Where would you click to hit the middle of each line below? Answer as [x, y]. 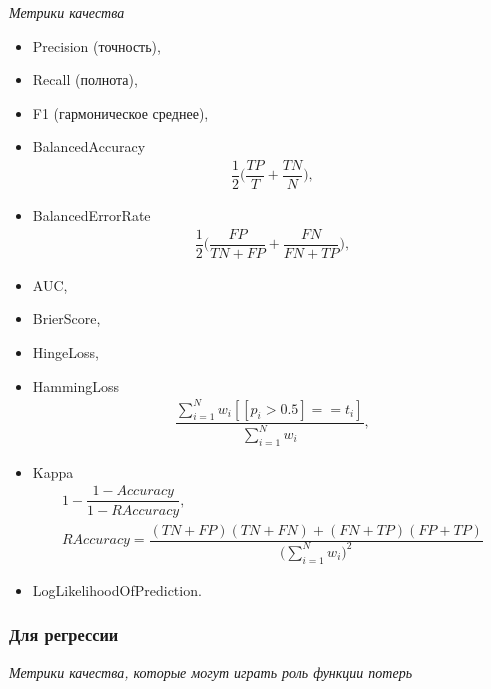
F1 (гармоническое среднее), [120, 112]
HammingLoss [76, 385]
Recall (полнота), [85, 79]
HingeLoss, [65, 351]
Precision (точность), [96, 45]
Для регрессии [64, 634]
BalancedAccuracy [89, 146]
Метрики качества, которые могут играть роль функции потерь [211, 671]
